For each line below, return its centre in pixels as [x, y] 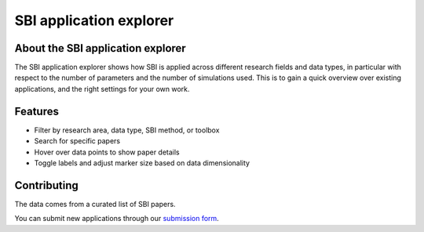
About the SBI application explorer [100, 48]
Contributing [46, 185]
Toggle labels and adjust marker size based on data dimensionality [142, 163]
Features [37, 111]
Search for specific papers [77, 141]
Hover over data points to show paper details [107, 152]
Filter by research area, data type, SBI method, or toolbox [127, 130]
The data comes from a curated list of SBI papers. [95, 204]
